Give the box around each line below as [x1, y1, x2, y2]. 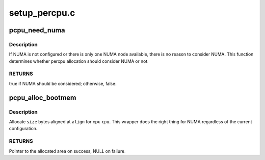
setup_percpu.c [9, 7, 76, 18]
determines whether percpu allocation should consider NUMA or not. [9, 58, 149, 64]
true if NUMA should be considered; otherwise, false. [9, 80, 117, 86]
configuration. [9, 126, 38, 132]
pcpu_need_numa [9, 26, 65, 34]
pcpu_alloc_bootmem [9, 93, 77, 102]
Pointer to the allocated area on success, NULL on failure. [9, 148, 126, 154]
